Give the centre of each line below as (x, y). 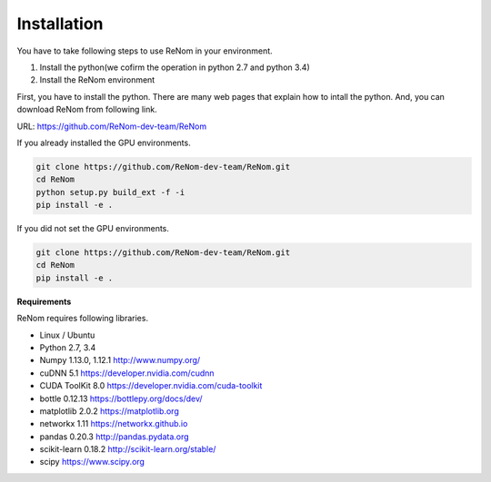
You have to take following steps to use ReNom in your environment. (145, 51)
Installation (60, 24)
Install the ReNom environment (97, 80)
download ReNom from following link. (87, 110)
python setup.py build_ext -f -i (110, 192)
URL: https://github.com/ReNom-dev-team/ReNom (112, 126)
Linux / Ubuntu (67, 335)
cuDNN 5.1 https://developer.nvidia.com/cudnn (127, 373)
